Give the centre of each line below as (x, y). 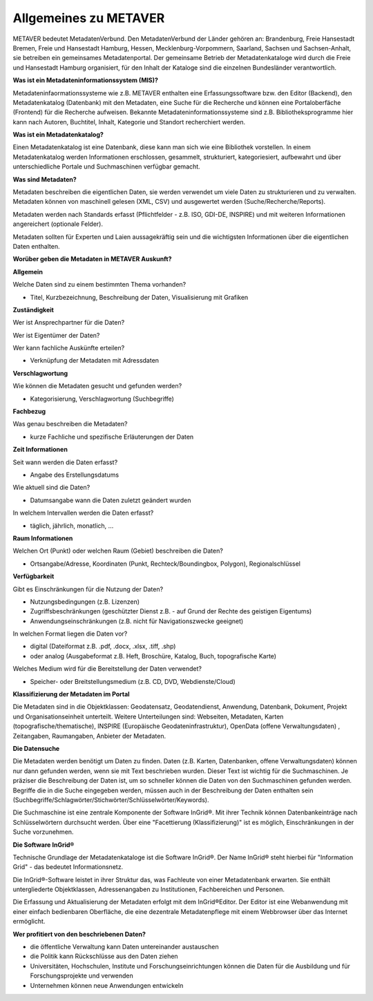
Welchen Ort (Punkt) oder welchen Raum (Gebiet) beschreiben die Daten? (118, 551)
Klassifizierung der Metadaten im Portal (71, 694)
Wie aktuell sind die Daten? (51, 488)
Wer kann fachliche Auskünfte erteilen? (69, 348)
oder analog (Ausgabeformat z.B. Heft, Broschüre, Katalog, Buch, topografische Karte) (153, 656)
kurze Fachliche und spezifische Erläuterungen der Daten (112, 437)
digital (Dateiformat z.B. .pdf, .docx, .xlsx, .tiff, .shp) (103, 647)
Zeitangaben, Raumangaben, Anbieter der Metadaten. (89, 736)
